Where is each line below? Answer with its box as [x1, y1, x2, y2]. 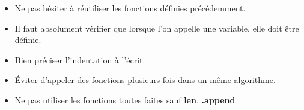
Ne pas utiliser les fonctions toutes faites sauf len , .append [14, 93, 236, 106]
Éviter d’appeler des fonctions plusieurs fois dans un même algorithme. [14, 74, 276, 86]
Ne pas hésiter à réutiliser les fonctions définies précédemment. [14, 2, 246, 14]
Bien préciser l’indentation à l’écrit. [14, 53, 145, 66]
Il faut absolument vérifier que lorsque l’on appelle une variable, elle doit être [14, 22, 299, 34]
